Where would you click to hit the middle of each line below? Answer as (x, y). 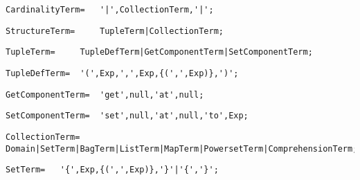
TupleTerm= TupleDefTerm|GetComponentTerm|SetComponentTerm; (159, 52)
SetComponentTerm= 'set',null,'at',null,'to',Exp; (127, 116)
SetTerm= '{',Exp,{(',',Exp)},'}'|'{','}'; (112, 170)
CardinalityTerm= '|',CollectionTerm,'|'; (110, 10)
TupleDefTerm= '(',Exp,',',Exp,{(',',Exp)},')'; (122, 73)
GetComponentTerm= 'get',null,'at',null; (105, 94)
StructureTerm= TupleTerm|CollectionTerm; (115, 31)
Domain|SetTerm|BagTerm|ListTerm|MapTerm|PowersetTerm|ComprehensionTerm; (182, 148)
